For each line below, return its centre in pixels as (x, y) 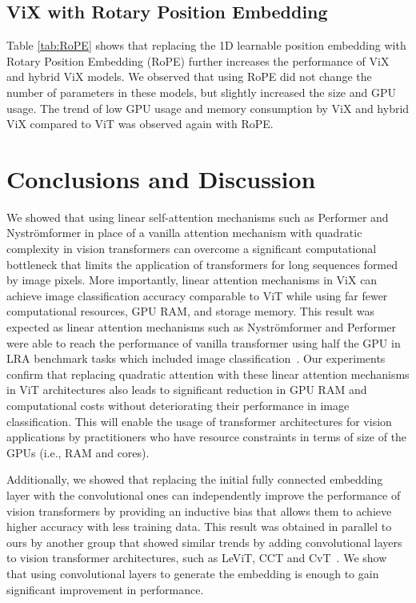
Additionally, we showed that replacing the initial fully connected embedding (195, 479)
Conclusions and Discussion (161, 178)
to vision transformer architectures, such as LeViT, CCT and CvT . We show (197, 558)
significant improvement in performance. (105, 589)
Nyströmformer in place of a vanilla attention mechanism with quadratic (184, 233)
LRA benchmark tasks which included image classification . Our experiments (196, 358)
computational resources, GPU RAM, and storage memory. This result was (191, 311)
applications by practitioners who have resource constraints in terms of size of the (207, 437)
